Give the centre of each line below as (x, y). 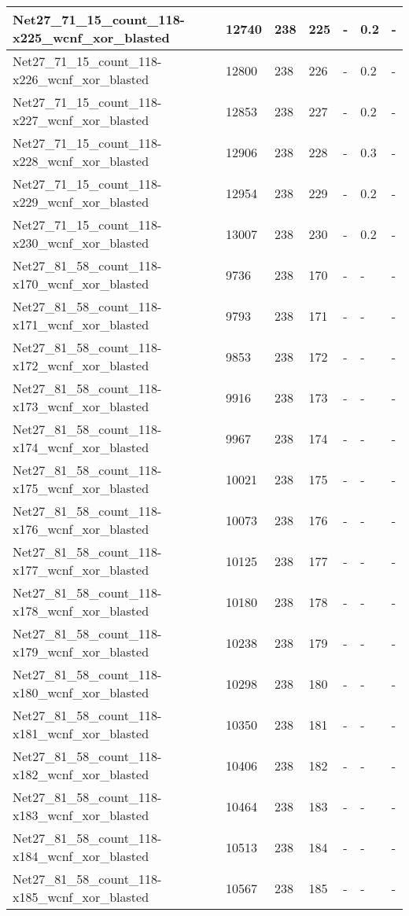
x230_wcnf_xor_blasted (81, 243)
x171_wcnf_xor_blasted (81, 324)
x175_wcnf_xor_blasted (81, 488)
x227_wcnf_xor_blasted (81, 120)
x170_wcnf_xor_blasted (81, 283)
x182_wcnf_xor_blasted (81, 774)
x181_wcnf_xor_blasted (81, 733)
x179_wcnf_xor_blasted (81, 651)
